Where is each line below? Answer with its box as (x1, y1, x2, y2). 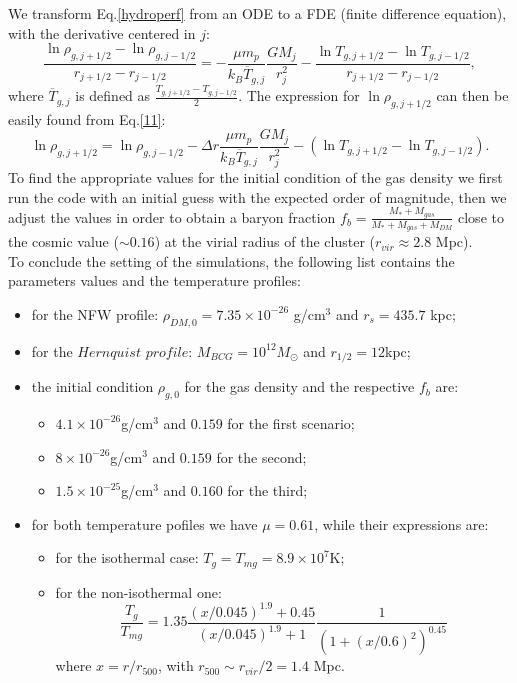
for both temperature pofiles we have (31, 513, 258, 534)
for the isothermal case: (55, 547, 199, 568)
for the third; (227, 480, 308, 501)
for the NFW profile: (31, 303, 159, 324)
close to (458, 206, 504, 227)
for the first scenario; (227, 412, 355, 433)
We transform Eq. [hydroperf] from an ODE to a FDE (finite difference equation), (8, 3, 507, 23)
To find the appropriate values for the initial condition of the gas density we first (8, 167, 503, 187)
